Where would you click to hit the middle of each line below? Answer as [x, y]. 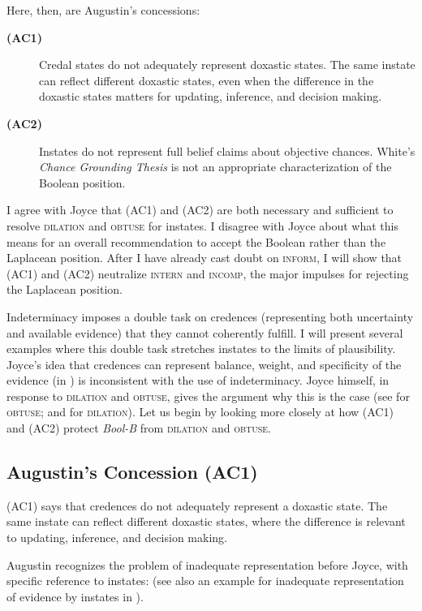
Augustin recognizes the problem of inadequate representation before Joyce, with [207, 564]
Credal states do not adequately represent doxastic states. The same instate [227, 65]
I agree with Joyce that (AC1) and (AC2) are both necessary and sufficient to [200, 210]
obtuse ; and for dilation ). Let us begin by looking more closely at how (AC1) [200, 412]
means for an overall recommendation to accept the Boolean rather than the [196, 241]
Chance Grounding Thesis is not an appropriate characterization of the [215, 167]
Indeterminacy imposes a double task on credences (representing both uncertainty [210, 316]
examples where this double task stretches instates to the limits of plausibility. [201, 349]
